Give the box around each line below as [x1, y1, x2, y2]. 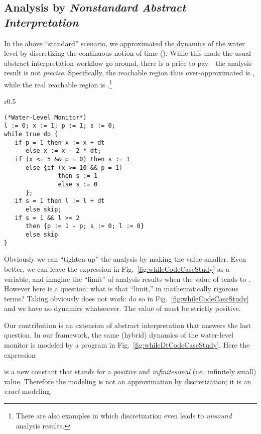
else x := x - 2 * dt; [25, 147, 101, 155]
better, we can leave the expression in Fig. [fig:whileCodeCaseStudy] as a [4, 263, 229, 274]
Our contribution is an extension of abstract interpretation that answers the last [4, 319, 251, 330]
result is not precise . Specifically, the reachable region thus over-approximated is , [4, 67, 254, 78]
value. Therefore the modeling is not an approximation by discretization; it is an [4, 376, 251, 386]
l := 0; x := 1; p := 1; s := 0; [4, 122, 115, 130]
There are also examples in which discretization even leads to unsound [16, 410, 232, 421]
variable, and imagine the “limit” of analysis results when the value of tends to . [4, 273, 250, 284]
